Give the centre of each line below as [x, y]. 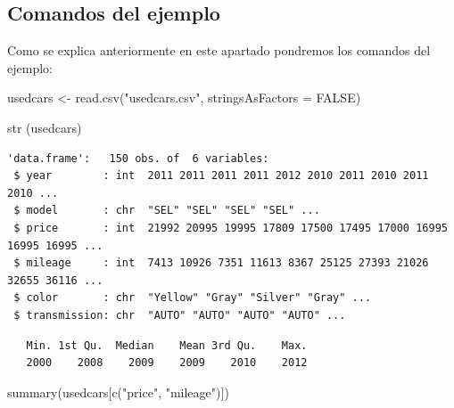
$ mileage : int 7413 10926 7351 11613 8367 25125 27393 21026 [221, 263]
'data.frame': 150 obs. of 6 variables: [138, 158]
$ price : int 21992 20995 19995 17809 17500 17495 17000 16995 [231, 228]
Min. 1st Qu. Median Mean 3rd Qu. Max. [167, 345]
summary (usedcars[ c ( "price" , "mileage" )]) [118, 392]
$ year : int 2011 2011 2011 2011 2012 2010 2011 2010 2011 [221, 176]
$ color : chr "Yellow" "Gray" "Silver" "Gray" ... [193, 298]
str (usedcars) [45, 127]
